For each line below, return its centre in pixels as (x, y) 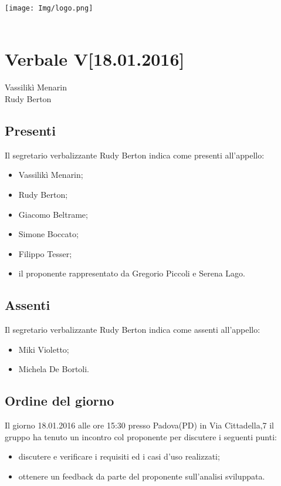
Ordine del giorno (60, 401)
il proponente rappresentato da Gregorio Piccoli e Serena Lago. (132, 273)
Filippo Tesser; (45, 253)
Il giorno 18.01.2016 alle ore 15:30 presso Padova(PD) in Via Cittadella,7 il (139, 425)
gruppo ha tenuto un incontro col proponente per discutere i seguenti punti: (141, 436)
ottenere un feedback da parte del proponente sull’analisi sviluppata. (142, 476)
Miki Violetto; (44, 349)
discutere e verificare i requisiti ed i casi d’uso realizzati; (119, 456)
